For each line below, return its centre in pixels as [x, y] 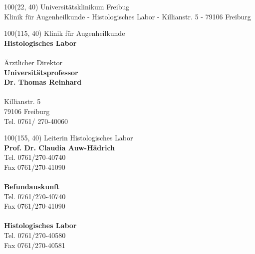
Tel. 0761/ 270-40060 [36, 121]
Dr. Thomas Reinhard [43, 82]
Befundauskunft [32, 187]
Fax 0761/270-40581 [35, 245]
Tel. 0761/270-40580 [35, 235]
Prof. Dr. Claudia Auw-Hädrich [60, 147]
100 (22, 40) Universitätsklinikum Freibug [67, 6]
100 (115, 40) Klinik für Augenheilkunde [65, 33]
